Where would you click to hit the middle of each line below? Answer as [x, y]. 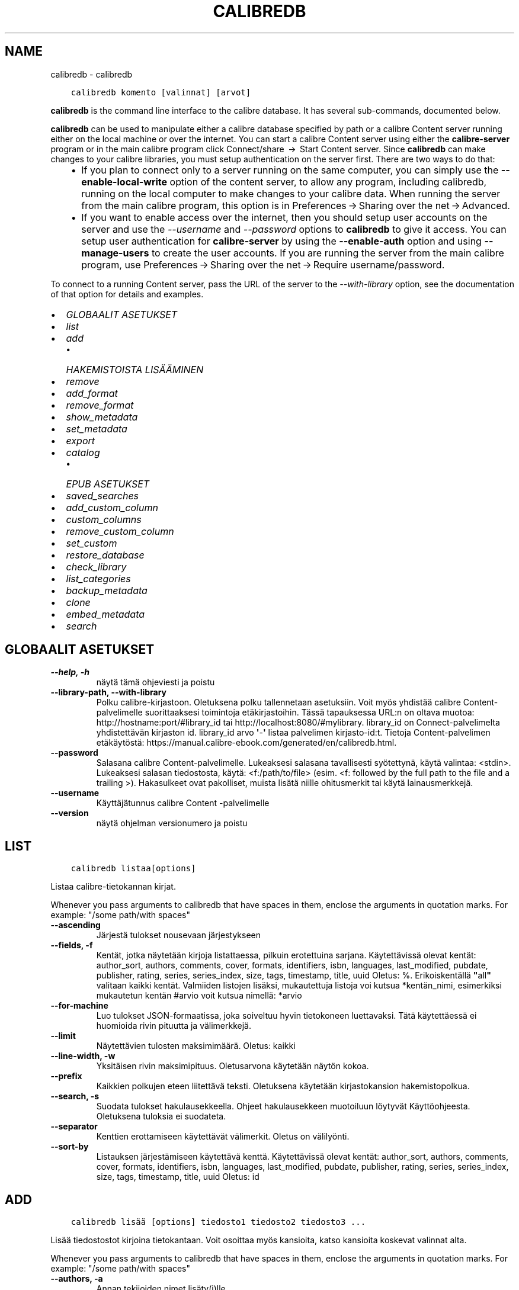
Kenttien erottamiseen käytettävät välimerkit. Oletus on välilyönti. [223, 1137]
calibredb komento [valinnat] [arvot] [161, 92]
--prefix [66, 1076]
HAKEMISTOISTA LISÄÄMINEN [135, 369]
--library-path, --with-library [109, 692]
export [81, 440]
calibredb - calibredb [92, 74]
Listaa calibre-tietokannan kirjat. [113, 887]
